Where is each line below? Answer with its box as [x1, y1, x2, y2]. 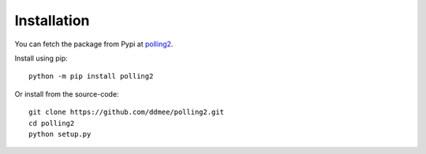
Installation [14, 12, 90, 29]
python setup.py [28, 130, 92, 138]
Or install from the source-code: [14, 89, 119, 98]
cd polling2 [28, 119, 75, 127]
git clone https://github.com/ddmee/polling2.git [28, 108, 225, 117]
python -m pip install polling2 [28, 71, 154, 81]
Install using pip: [14, 53, 69, 63]
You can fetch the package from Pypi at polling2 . [14, 39, 174, 49]
